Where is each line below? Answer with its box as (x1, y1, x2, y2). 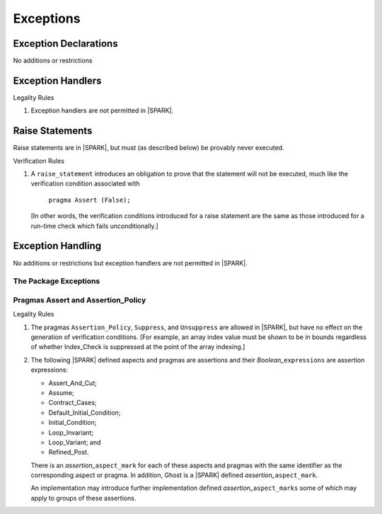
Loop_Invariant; (48, 428, 94, 437)
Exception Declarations (13, 38, 118, 50)
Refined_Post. (48, 448, 89, 457)
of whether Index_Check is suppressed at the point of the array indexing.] (30, 343, 245, 351)
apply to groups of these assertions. (30, 493, 137, 502)
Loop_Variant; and (48, 438, 101, 446)
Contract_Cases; (48, 399, 97, 407)
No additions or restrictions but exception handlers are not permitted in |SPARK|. (13, 258, 248, 267)
